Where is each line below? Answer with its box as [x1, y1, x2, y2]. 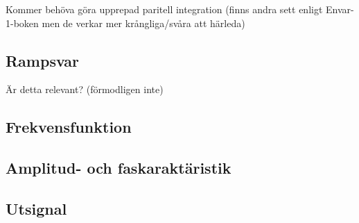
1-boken [6, 15, 39, 30]
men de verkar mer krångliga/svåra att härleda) [42, 15, 245, 30]
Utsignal [6, 197, 67, 219]
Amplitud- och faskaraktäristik [6, 157, 231, 179]
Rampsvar [6, 49, 80, 71]
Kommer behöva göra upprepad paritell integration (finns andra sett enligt [6, 2, 323, 16]
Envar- [326, 2, 354, 16]
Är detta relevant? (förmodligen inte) [6, 82, 164, 97]
